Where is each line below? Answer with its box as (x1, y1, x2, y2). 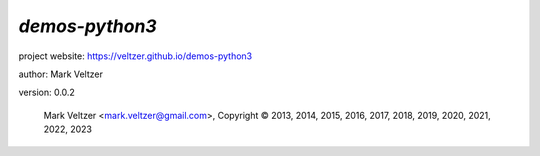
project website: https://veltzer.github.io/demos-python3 (18, 50, 253, 62)
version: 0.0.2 (18, 86, 75, 99)
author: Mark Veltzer (18, 68, 104, 80)
